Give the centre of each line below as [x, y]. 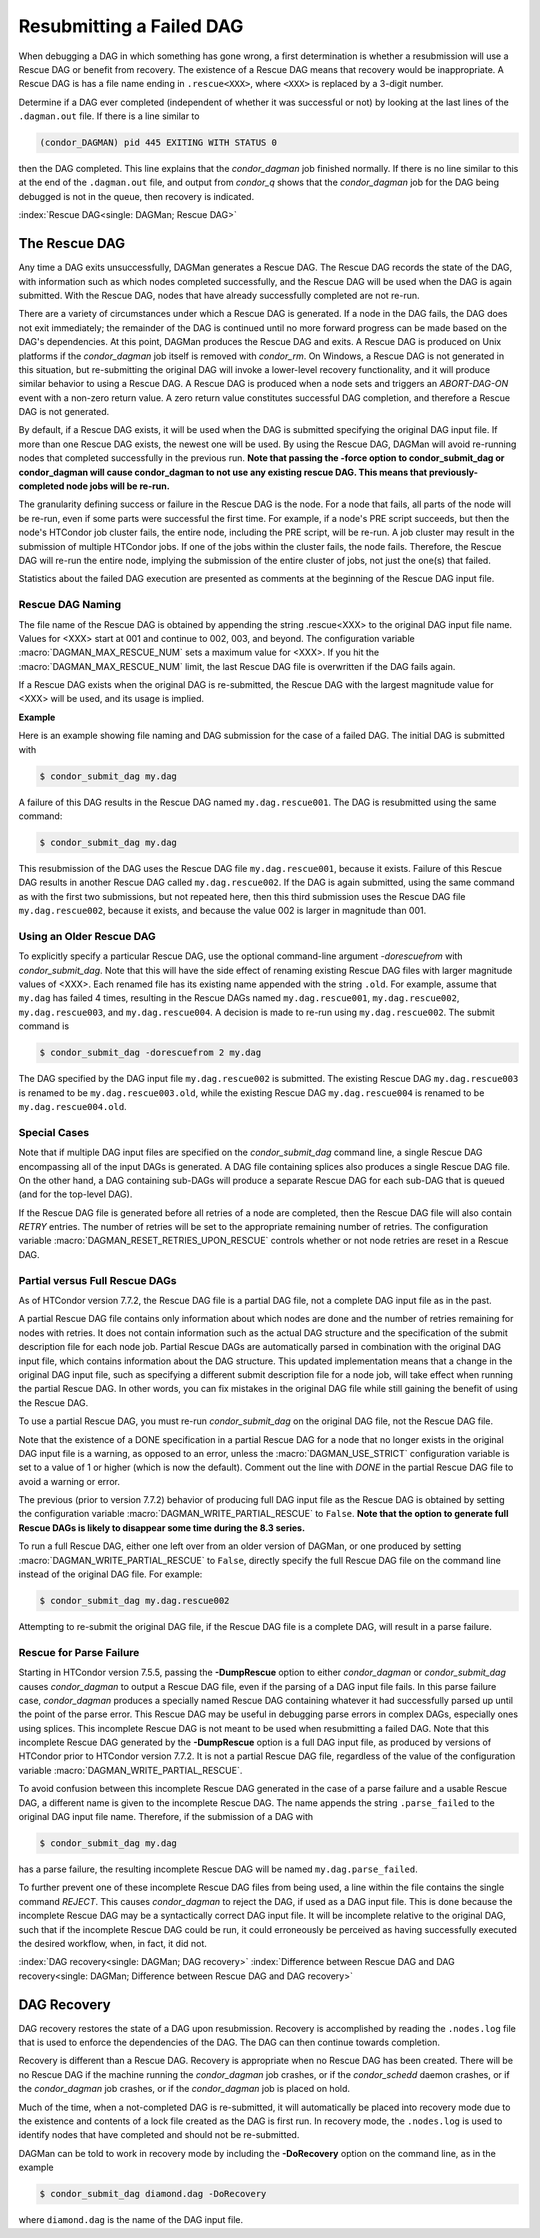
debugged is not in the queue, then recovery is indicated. [136, 196]
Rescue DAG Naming [70, 605]
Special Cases [54, 1132]
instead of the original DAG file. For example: [110, 1574]
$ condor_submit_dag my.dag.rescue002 [134, 1600]
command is [44, 1026]
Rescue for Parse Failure [79, 1652]
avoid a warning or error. [69, 1481]
